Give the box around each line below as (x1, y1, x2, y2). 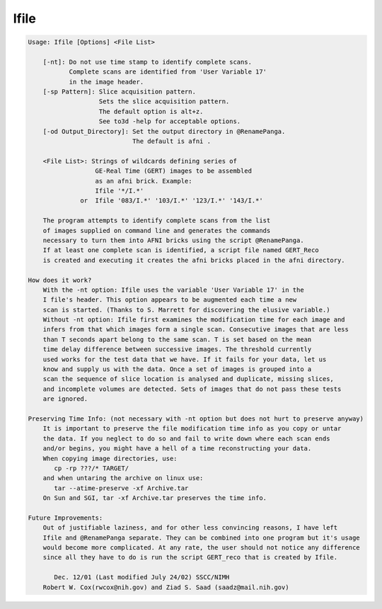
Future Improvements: (28, 513, 103, 522)
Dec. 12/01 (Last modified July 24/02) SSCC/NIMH (54, 574, 230, 581)
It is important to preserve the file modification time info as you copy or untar (42, 425, 342, 433)
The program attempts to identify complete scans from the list (42, 217, 271, 224)
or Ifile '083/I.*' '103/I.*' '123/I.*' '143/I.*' (80, 197, 263, 205)
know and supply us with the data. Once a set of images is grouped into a (42, 365, 312, 373)
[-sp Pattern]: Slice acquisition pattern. (42, 88, 196, 96)
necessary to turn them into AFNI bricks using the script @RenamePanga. (42, 236, 304, 244)
